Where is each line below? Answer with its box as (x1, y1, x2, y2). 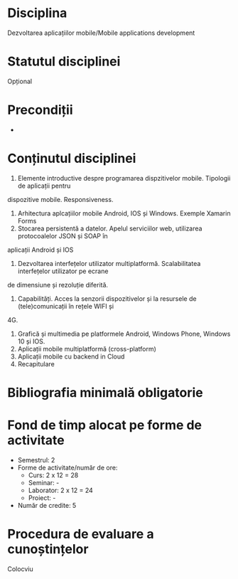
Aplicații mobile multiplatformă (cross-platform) (17, 344, 156, 353)
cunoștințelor (7, 541, 89, 558)
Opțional (7, 77, 33, 85)
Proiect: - (28, 493, 56, 502)
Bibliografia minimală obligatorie (7, 384, 204, 400)
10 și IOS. (17, 336, 45, 346)
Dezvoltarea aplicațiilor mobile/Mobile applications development (7, 28, 195, 37)
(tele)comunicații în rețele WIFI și (17, 302, 114, 310)
